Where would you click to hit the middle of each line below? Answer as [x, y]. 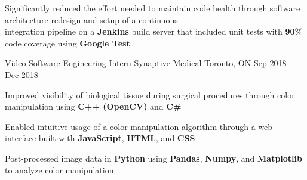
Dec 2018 [22, 74]
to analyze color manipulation [59, 170]
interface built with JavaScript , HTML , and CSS [100, 138]
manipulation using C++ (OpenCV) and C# [93, 106]
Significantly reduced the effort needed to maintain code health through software [153, 8]
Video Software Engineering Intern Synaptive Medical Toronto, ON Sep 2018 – [149, 63]
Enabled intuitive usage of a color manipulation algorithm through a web [139, 126]
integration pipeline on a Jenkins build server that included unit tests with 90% [154, 31]
